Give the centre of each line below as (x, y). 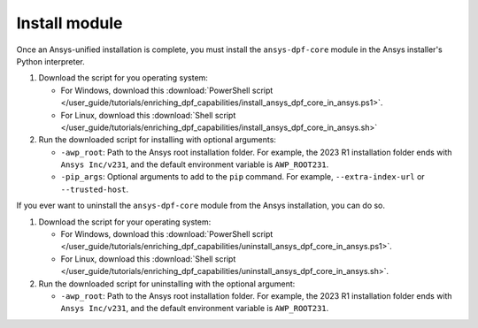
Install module (69, 23)
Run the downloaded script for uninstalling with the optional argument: (167, 284)
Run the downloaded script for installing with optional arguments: (157, 140)
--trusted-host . (95, 189)
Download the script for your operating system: (125, 222)
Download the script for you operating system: (123, 78)
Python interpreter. (51, 61)
